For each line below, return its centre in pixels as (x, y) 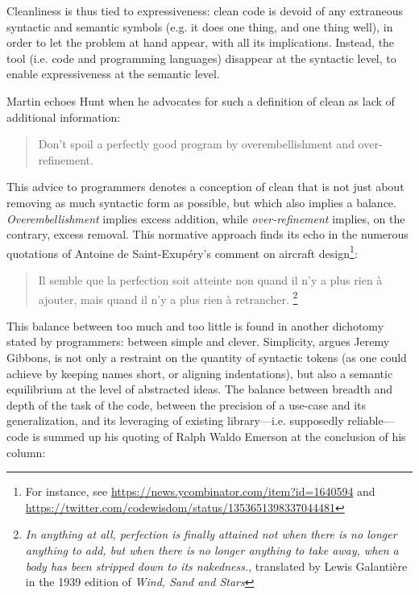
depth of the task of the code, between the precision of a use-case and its (187, 404)
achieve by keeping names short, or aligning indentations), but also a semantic (200, 373)
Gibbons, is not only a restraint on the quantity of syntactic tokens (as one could (207, 357)
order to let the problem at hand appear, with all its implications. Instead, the (201, 42)
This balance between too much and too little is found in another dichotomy (195, 325)
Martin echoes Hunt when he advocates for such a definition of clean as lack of (201, 100)
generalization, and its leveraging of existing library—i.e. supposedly (175, 420)
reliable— (371, 420)
